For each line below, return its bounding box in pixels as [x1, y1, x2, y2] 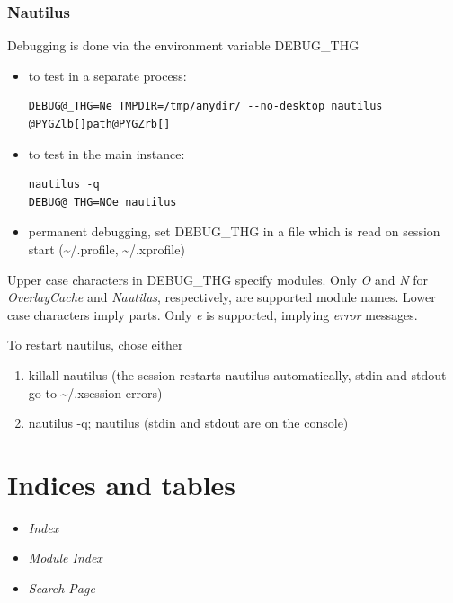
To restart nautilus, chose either [7, 335, 183, 354]
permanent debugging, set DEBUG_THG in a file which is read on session [28, 222, 440, 241]
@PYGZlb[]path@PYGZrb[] [28, 118, 171, 130]
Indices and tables [7, 466, 236, 502]
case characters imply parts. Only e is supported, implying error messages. [7, 305, 418, 324]
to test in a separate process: [28, 66, 187, 84]
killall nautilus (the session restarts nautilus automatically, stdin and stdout [28, 365, 447, 384]
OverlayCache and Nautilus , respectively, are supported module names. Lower [7, 288, 436, 306]
